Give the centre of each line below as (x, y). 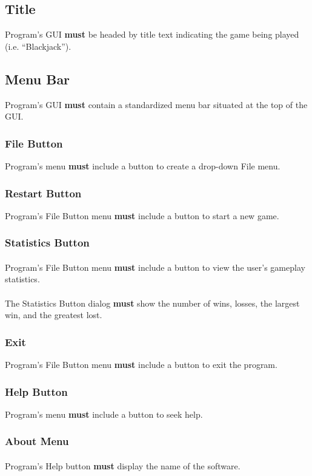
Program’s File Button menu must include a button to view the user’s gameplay (155, 267)
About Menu (37, 441)
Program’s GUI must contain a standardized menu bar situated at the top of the (156, 104)
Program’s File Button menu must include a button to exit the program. (141, 365)
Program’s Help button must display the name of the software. (123, 465)
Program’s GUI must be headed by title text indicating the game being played (152, 34)
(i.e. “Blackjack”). (38, 46)
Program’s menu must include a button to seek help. (104, 414)
